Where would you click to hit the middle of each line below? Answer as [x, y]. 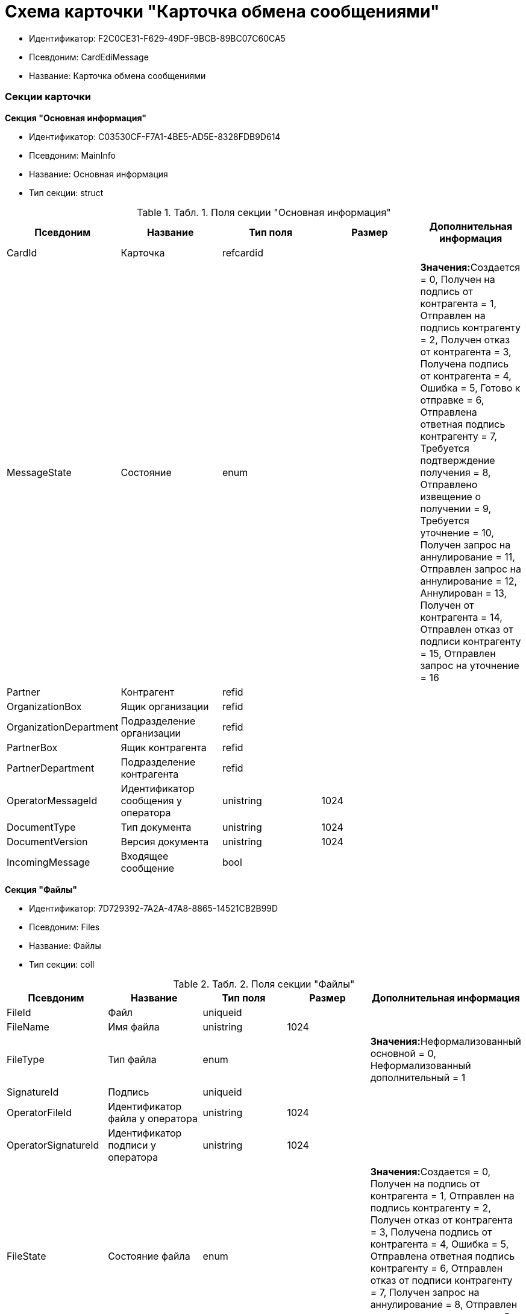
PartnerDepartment [51, 768]
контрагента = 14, [461, 617]
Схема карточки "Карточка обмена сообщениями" [222, 11]
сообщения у [151, 800]
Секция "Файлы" [41, 889]
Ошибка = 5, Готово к [470, 388]
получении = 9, [456, 508]
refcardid [243, 252]
